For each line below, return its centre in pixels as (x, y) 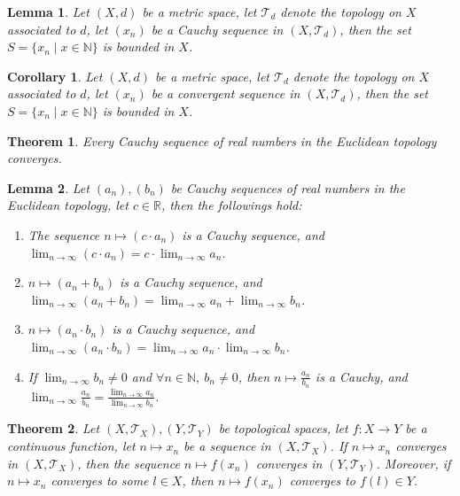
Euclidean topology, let (68, 205)
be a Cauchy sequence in (217, 29)
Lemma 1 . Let (48, 12)
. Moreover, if (413, 463)
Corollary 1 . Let (55, 76)
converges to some (100, 480)
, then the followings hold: (232, 205)
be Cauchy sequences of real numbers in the (288, 187)
